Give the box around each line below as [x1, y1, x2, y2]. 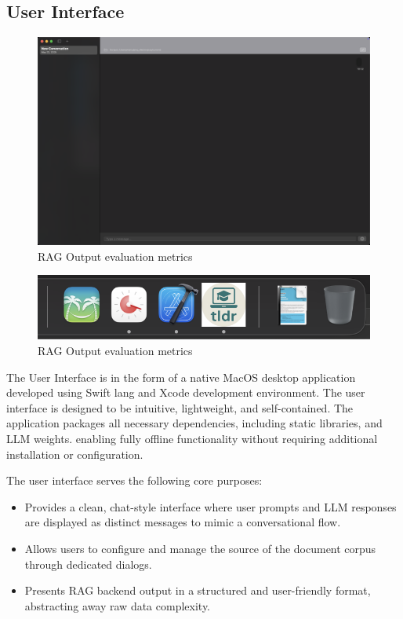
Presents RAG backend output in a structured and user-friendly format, [24, 582, 371, 599]
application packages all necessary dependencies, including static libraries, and [6, 415, 383, 431]
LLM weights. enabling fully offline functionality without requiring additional [6, 430, 378, 446]
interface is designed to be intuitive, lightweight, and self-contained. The [6, 399, 354, 416]
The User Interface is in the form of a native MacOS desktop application [6, 368, 356, 385]
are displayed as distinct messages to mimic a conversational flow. [24, 514, 341, 530]
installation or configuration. [6, 445, 143, 462]
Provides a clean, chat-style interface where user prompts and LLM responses [24, 498, 397, 515]
